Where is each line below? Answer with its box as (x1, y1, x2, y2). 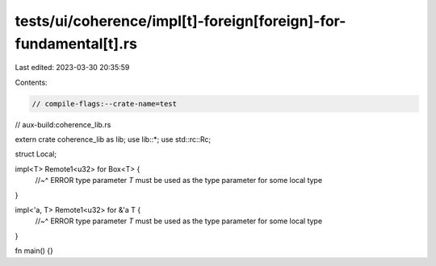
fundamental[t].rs (15, 35, 137, 52)
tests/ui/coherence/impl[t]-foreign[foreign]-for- (15, 12, 346, 30)
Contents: (15, 77, 48, 87)
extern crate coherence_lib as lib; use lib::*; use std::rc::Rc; (15, 135, 212, 144)
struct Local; (15, 149, 57, 159)
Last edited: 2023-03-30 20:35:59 (15, 63, 130, 73)
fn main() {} (15, 246, 54, 256)
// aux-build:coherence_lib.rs (15, 119, 111, 129)
